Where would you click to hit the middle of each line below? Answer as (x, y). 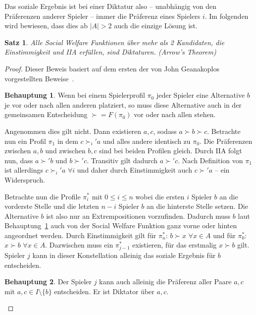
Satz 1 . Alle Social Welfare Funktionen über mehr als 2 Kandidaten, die (114, 42)
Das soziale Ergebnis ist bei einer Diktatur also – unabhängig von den (111, 6)
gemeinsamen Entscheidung (46, 114)
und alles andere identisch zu (147, 141)
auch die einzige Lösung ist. (156, 26)
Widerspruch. (25, 179)
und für (224, 235)
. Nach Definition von (210, 160)
